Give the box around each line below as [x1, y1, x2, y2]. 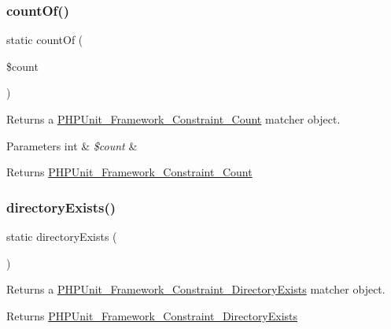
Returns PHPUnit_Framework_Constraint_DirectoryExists [6, 307, 298, 323]
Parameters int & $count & [6, 137, 138, 153]
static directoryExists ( [6, 228, 117, 244]
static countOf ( [6, 31, 83, 48]
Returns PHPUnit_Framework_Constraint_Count [6, 164, 253, 180]
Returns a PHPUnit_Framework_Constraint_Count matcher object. [6, 111, 341, 127]
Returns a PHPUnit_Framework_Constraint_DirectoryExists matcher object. [6, 281, 385, 298]
